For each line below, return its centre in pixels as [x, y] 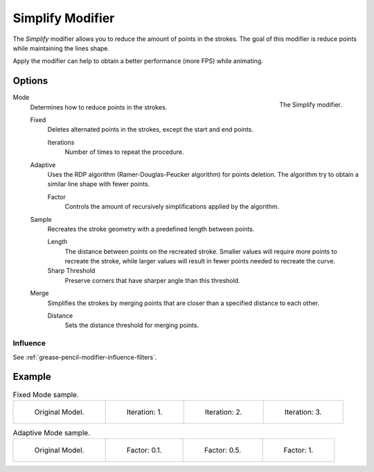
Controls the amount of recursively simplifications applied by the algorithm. [172, 207]
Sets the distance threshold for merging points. [132, 325]
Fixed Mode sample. [46, 394]
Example [32, 377]
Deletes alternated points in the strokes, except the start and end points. [151, 130]
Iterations [61, 142]
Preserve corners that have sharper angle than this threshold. [152, 280]
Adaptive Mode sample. [51, 433]
